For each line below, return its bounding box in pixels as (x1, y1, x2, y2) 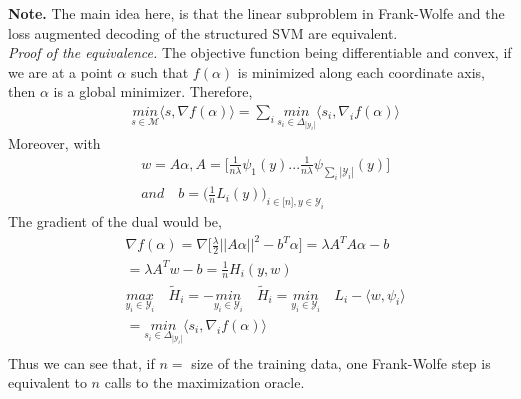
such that (130, 61, 189, 82)
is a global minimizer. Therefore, (53, 81, 253, 102)
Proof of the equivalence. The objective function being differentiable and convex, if (8, 42, 512, 63)
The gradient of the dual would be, (8, 211, 222, 232)
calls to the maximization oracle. (104, 372, 305, 393)
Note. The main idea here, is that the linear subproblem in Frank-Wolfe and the (8, 3, 505, 23)
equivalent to (8, 372, 87, 393)
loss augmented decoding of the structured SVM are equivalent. (8, 22, 398, 43)
